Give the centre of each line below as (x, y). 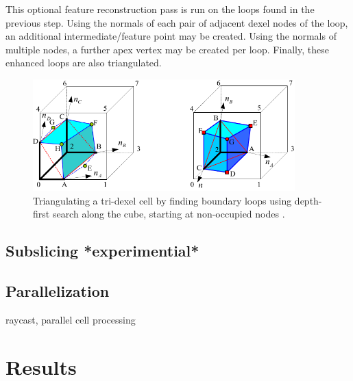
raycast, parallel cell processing (71, 319)
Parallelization (58, 291)
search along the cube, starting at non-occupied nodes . (169, 214)
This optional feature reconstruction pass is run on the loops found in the (160, 9)
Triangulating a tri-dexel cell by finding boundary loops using (162, 200)
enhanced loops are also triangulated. (84, 63)
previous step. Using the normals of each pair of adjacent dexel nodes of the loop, (177, 22)
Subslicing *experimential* (102, 251)
